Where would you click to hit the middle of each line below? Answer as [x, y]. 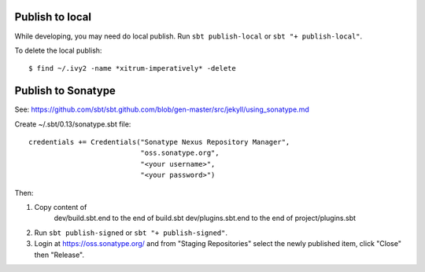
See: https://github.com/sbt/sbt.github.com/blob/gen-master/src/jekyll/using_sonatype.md [162, 109]
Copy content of [61, 207]
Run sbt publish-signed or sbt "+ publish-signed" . [131, 233]
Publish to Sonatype [65, 91]
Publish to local [53, 17]
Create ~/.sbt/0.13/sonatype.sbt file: [73, 124]
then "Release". [59, 255]
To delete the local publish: [58, 50]
